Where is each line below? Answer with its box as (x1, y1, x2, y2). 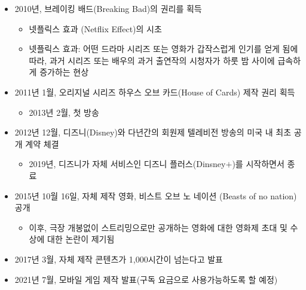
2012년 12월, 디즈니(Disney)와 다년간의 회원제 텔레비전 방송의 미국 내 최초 (14, 126, 292, 138)
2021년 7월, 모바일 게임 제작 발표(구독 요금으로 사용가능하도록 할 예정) (14, 273, 278, 285)
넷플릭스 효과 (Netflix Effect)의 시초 (29, 22, 162, 35)
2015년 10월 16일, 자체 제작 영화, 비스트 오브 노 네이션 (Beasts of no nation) (14, 189, 297, 202)
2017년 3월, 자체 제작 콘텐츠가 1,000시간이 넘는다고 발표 (14, 252, 223, 265)
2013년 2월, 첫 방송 (29, 106, 99, 118)
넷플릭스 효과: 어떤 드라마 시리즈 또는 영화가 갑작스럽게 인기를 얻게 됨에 (29, 42, 298, 55)
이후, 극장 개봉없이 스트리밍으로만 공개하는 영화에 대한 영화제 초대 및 (29, 221, 287, 233)
